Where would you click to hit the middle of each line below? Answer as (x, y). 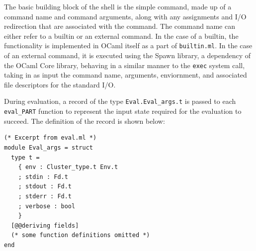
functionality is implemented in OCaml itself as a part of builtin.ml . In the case (128, 45)
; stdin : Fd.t (43, 177)
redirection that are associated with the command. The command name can (120, 26)
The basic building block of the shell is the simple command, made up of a (118, 6)
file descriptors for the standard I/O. (60, 84)
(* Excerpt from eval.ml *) (50, 138)
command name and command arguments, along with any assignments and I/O (125, 16)
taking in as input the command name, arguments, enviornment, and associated (126, 75)
